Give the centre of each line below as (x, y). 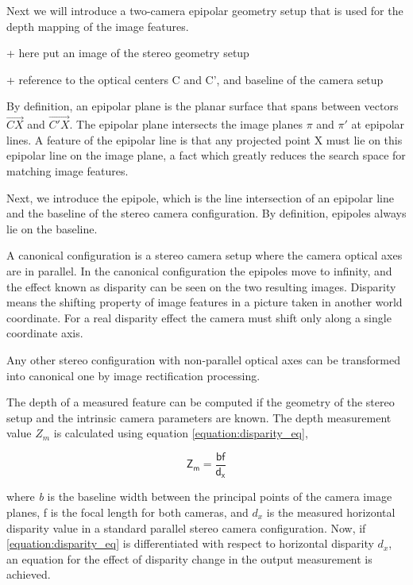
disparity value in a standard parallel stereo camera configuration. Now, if (186, 527)
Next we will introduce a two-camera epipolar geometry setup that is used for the (205, 10)
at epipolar (378, 124)
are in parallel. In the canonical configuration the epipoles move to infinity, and (199, 270)
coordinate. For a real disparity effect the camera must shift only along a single (199, 317)
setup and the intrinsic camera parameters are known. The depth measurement (199, 417)
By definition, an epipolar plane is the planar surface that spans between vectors (203, 106)
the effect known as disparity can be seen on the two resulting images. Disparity (201, 286)
